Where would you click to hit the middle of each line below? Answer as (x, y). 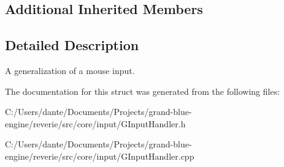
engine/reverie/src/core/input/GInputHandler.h (95, 123)
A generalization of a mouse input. (70, 70)
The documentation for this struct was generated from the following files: (143, 91)
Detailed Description (72, 45)
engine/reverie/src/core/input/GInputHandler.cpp (100, 156)
